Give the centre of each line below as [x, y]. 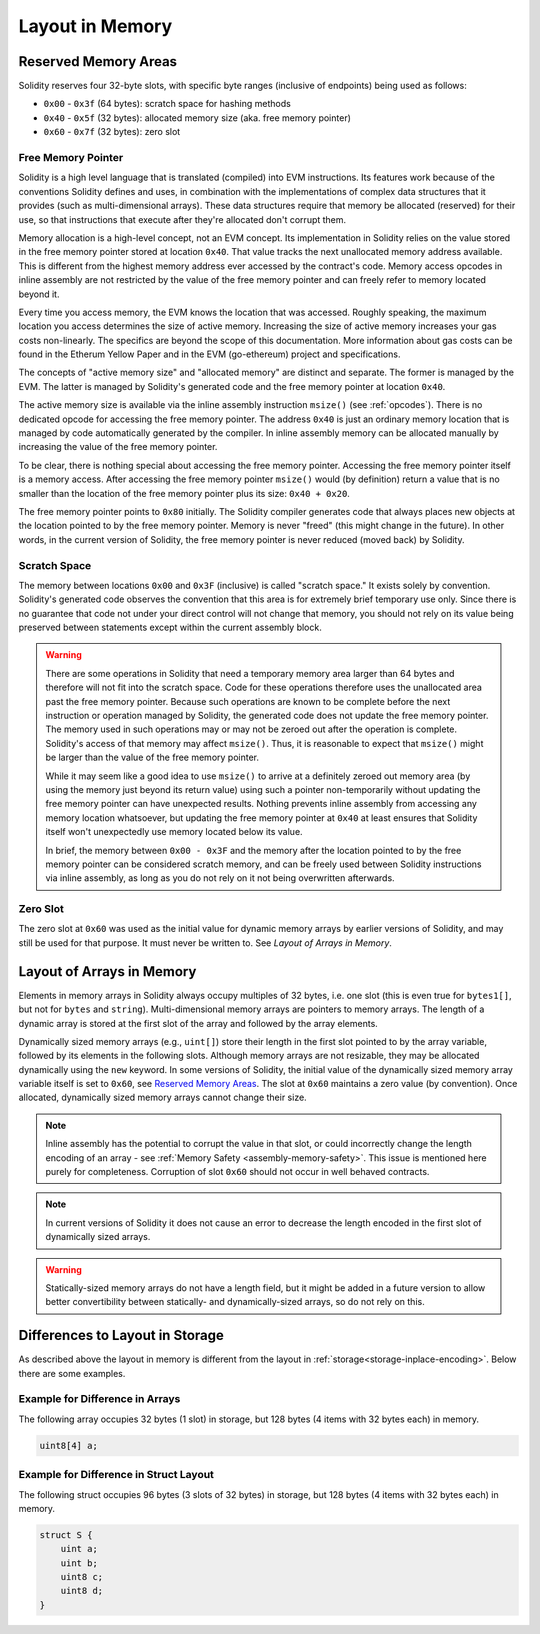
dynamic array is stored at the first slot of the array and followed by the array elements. [198, 1023]
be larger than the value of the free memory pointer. [152, 757]
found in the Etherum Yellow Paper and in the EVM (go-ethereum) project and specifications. [209, 354]
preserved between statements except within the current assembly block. [170, 627]
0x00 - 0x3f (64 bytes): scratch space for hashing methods [167, 104]
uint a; [79, 1549]
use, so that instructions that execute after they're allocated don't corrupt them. [182, 219]
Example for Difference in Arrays [99, 1399]
